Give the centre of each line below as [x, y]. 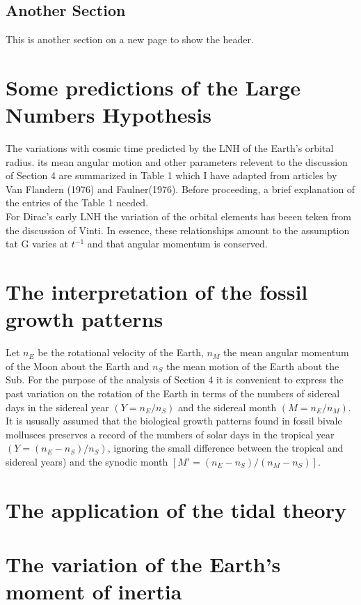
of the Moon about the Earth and [78, 366]
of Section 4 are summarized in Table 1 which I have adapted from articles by [171, 175]
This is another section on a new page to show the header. [130, 39]
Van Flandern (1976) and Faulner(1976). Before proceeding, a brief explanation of [180, 189]
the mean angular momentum [286, 352]
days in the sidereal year [57, 407]
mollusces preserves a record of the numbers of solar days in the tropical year [170, 434]
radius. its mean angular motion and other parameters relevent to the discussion [177, 161]
